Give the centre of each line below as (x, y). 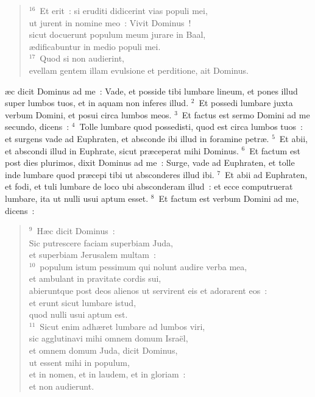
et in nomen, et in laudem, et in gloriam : (107, 374)
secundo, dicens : (37, 127)
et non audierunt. (62, 386)
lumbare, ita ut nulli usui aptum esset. (77, 198)
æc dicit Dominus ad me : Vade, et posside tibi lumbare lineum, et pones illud (151, 91)
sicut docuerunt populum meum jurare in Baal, (117, 34)
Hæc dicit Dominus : (76, 231)
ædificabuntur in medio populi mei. (95, 46)
